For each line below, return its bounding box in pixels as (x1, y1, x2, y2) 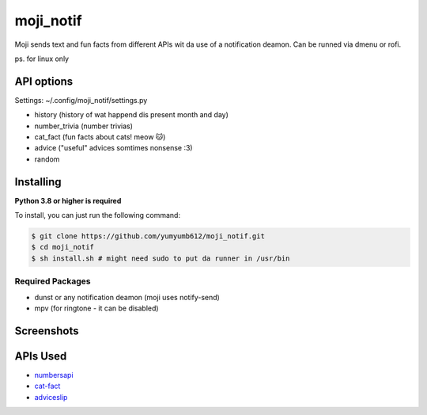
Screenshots (14, 324, 79, 337)
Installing (14, 175, 62, 188)
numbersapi (34, 370, 74, 379)
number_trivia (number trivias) (34, 121, 134, 131)
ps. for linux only (14, 54, 70, 63)
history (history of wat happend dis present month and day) (34, 110, 229, 120)
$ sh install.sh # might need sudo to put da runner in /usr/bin (31, 253, 290, 263)
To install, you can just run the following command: (14, 211, 181, 220)
